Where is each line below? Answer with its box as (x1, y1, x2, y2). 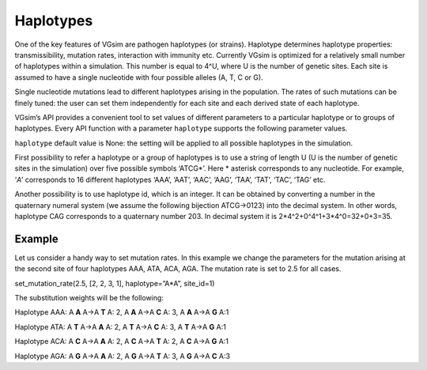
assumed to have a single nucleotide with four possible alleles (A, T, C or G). (14, 72, 264, 82)
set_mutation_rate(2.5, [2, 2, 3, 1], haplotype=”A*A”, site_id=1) (14, 278, 215, 288)
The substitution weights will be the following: (14, 293, 164, 303)
